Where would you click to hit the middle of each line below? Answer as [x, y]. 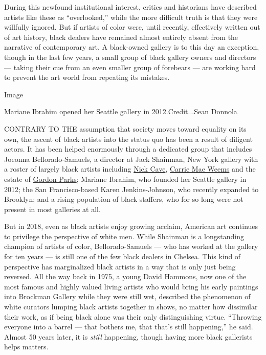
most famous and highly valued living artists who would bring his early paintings [131, 286]
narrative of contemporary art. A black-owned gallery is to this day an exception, [132, 47]
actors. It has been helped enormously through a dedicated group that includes [128, 149]
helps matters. [26, 347]
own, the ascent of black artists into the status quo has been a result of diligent [128, 139]
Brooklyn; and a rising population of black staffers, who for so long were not [124, 199]
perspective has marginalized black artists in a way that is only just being [120, 266]
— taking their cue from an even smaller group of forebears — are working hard [130, 67]
